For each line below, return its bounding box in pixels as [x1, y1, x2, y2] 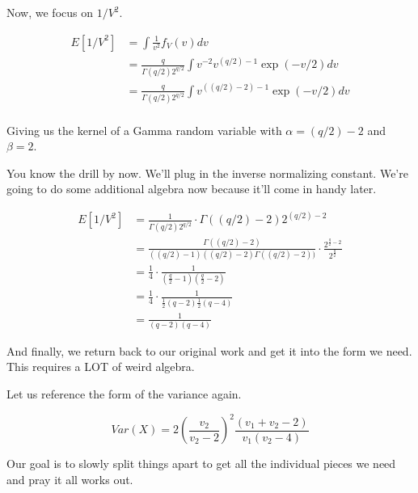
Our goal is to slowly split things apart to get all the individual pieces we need [6, 455, 396, 472]
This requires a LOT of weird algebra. [6, 358, 195, 375]
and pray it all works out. [6, 470, 133, 487]
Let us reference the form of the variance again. [6, 386, 242, 402]
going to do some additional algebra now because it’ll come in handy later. [6, 180, 377, 197]
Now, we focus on [6, 4, 94, 20]
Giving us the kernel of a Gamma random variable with [6, 121, 282, 138]
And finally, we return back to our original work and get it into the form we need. [6, 342, 412, 359]
